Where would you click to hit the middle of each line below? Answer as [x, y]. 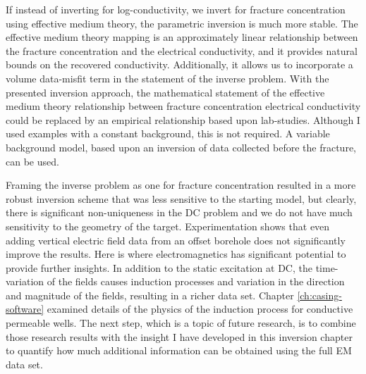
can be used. [32, 161]
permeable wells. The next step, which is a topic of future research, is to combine [181, 323]
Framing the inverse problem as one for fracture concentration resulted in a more [181, 185]
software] [25, 309]
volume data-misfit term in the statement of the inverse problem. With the [167, 78]
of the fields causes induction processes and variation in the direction [196, 281]
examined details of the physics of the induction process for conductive [200, 309]
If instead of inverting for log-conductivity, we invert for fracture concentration [176, 9]
